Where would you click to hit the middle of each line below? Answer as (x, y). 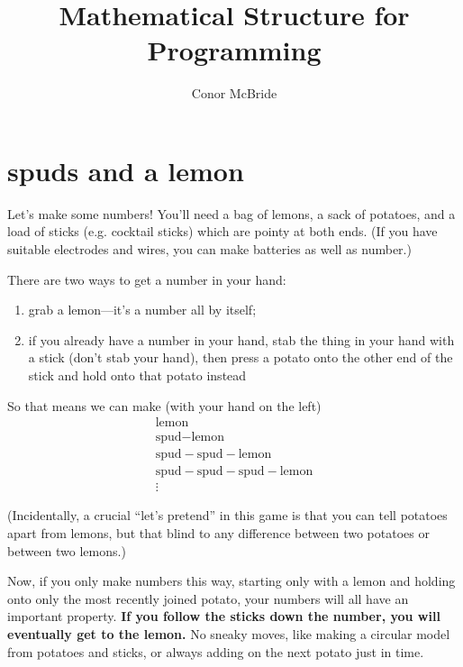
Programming (234, 50)
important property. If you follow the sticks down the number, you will (224, 616)
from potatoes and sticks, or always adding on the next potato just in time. (216, 651)
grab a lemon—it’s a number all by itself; (142, 310)
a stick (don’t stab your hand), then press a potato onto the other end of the (241, 357)
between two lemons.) (67, 550)
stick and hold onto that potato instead (137, 375)
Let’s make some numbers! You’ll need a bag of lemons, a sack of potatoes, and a (231, 213)
